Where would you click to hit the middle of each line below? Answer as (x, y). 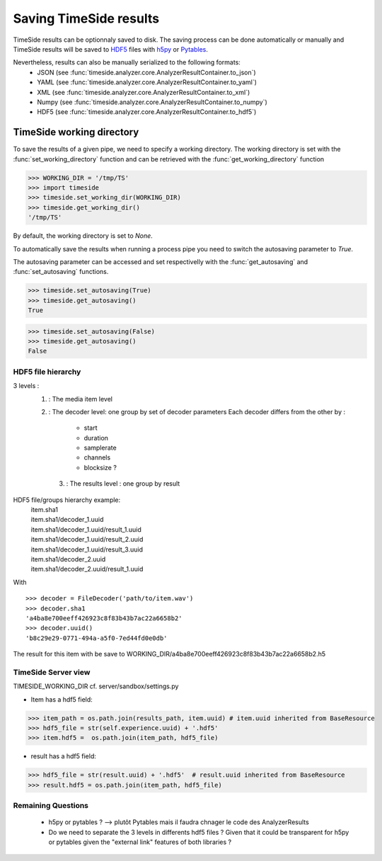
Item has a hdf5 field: (62, 699)
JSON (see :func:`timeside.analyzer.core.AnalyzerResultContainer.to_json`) (146, 72)
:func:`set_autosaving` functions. (61, 272)
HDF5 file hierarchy (47, 372)
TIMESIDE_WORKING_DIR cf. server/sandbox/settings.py (96, 686)
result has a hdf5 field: (64, 756)
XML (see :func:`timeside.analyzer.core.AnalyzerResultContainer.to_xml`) (144, 92)
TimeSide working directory (76, 132)
